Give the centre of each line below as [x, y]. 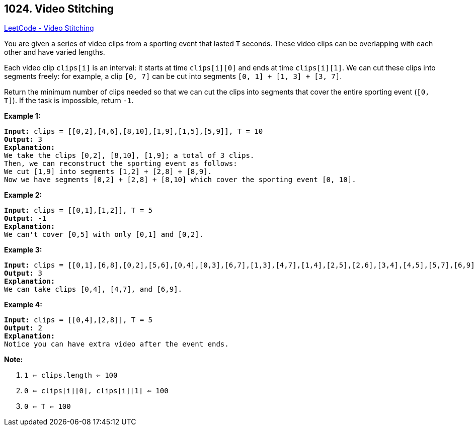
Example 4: [23, 305]
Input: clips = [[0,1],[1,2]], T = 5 [78, 210]
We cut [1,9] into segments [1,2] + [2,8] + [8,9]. [108, 172]
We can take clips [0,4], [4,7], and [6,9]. [93, 289]
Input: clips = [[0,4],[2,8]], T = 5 [78, 320]
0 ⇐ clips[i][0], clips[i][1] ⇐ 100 [96, 391]
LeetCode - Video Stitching [49, 28]
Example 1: [22, 116]
